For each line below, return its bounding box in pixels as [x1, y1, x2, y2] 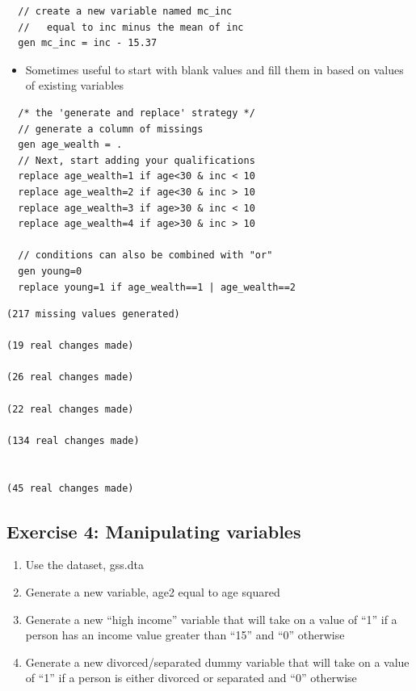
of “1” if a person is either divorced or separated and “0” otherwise [25, 669, 357, 686]
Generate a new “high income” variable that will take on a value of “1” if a [25, 610, 397, 627]
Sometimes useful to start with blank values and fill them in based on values [25, 61, 404, 77]
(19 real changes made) [6, 340, 134, 352]
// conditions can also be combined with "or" [18, 249, 273, 262]
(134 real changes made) [6, 434, 140, 446]
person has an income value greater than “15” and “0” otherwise [25, 626, 345, 643]
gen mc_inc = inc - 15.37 [18, 37, 158, 49]
